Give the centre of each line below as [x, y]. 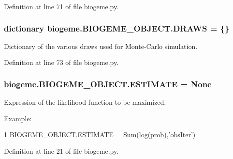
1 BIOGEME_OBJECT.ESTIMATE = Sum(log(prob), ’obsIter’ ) [100, 135]
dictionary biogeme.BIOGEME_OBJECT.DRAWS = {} [117, 28]
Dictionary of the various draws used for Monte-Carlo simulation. [101, 46]
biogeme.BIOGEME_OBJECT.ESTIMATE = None [108, 84]
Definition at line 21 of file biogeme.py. [61, 151]
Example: [18, 118]
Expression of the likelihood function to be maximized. [85, 102]
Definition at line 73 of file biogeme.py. [61, 62]
